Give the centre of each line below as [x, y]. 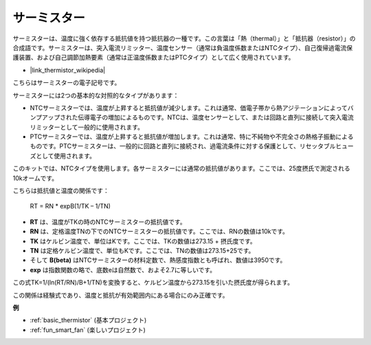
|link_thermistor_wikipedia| [68, 70]
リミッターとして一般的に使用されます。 [87, 127]
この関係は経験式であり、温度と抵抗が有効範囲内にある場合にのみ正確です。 [121, 295]
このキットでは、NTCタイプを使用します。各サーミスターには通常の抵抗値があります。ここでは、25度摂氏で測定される [181, 169]
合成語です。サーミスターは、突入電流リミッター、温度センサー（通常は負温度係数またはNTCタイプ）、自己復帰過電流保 [183, 47]
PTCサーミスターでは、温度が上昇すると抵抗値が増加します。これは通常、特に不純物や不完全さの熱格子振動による [192, 136]
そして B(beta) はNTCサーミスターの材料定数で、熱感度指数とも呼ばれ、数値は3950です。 [158, 260]
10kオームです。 [35, 178]
